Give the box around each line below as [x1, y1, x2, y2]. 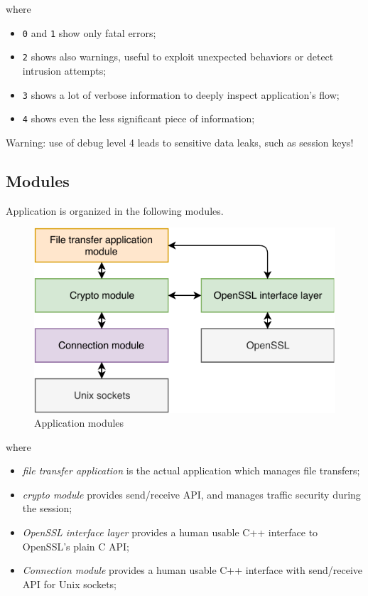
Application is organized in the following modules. [6, 203, 224, 218]
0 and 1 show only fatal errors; [22, 25, 156, 40]
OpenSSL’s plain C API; [22, 538, 130, 553]
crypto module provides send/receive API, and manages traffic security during [22, 486, 361, 501]
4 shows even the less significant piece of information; [22, 111, 255, 126]
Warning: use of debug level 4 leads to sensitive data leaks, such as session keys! [6, 134, 354, 149]
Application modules [34, 415, 124, 430]
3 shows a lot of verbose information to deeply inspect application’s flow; [22, 87, 340, 102]
